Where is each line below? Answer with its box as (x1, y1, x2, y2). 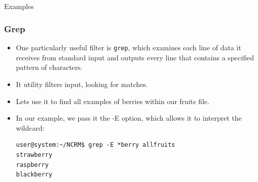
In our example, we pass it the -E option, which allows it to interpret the (16, 113, 242, 123)
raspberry (16, 161, 49, 168)
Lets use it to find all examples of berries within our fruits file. (16, 96, 210, 106)
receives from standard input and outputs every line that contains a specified (16, 52, 254, 62)
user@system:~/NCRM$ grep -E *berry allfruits (16, 141, 175, 149)
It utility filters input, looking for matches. (16, 79, 148, 89)
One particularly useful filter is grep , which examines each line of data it (16, 42, 241, 53)
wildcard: (16, 122, 44, 133)
